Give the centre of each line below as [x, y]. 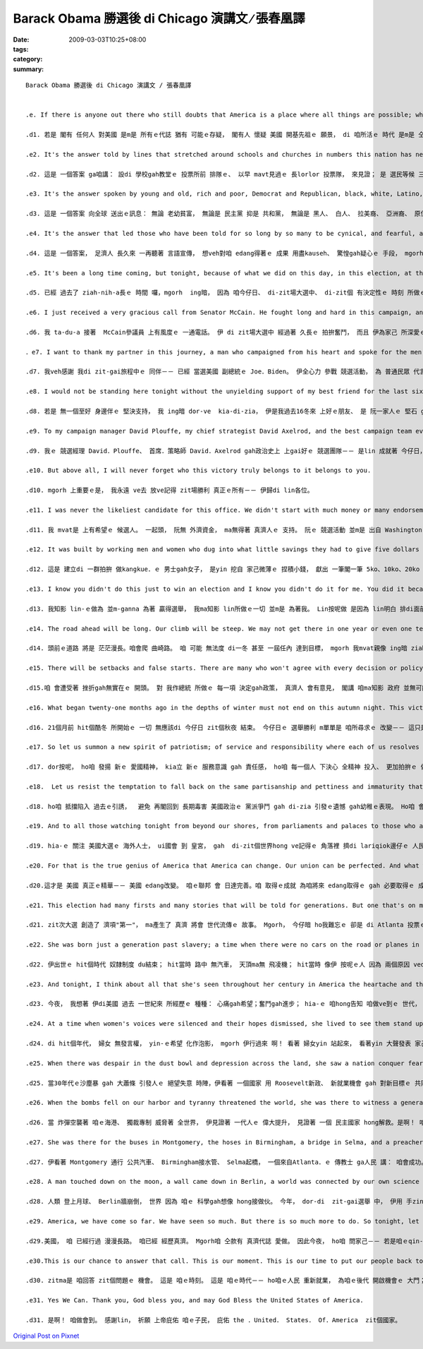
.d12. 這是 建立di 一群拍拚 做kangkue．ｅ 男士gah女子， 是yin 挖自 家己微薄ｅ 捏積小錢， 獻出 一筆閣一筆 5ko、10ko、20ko [223, 569]
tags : [21, 49]
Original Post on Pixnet [46, 1336]
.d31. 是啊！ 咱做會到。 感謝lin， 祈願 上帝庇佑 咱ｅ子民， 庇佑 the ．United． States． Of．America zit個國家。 [214, 1320]
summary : [29, 69]
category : [28, 59]
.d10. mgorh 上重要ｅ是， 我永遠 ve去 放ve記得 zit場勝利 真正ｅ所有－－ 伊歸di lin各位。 [170, 490]
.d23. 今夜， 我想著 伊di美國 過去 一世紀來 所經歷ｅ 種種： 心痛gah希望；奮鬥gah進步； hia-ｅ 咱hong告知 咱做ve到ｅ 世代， [223, 1004]
